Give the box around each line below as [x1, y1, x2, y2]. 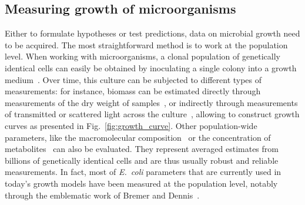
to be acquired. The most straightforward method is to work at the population [5, 38, 288, 51]
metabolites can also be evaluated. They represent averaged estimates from [5, 143, 279, 155]
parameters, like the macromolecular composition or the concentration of [5, 131, 271, 143]
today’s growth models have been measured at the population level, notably [5, 177, 278, 189]
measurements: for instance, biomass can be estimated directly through [5, 85, 261, 97]
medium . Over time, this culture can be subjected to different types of [5, 73, 262, 85]
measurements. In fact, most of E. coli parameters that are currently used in [5, 166, 281, 178]
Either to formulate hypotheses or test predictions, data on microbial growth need [5, 27, 300, 39]
